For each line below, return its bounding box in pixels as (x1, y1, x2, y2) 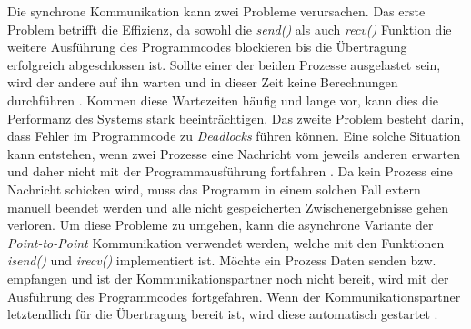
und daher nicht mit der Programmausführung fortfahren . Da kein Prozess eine (7, 162, 453, 181)
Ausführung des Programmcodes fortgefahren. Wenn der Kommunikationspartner (7, 286, 461, 305)
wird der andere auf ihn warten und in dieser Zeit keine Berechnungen (7, 73, 398, 92)
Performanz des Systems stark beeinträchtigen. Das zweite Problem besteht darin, (7, 108, 465, 127)
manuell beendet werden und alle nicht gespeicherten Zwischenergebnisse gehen (7, 197, 448, 216)
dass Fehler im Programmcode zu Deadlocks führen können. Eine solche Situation (7, 126, 461, 145)
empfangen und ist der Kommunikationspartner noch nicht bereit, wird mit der (7, 268, 449, 287)
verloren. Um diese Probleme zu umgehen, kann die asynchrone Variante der (7, 215, 434, 234)
